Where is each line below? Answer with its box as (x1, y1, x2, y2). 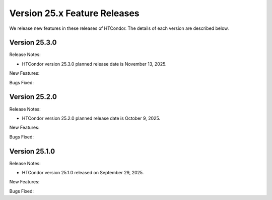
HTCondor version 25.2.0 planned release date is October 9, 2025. (22, 115, 161, 121)
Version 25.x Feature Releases (9, 8, 140, 19)
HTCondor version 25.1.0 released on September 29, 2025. (22, 170, 144, 175)
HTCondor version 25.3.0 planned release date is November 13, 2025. (22, 61, 167, 67)
